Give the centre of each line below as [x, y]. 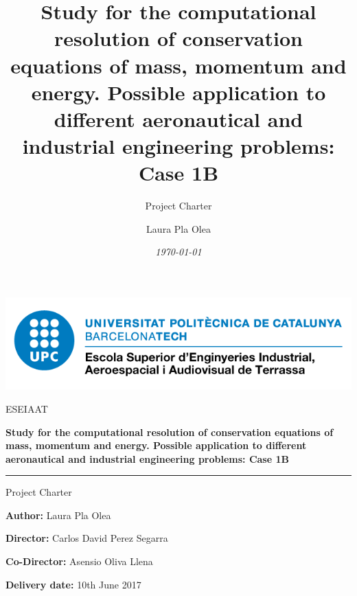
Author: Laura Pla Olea [58, 515]
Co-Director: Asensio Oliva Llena [79, 561]
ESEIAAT [27, 408]
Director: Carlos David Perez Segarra [87, 538]
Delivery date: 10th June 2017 [73, 584]
